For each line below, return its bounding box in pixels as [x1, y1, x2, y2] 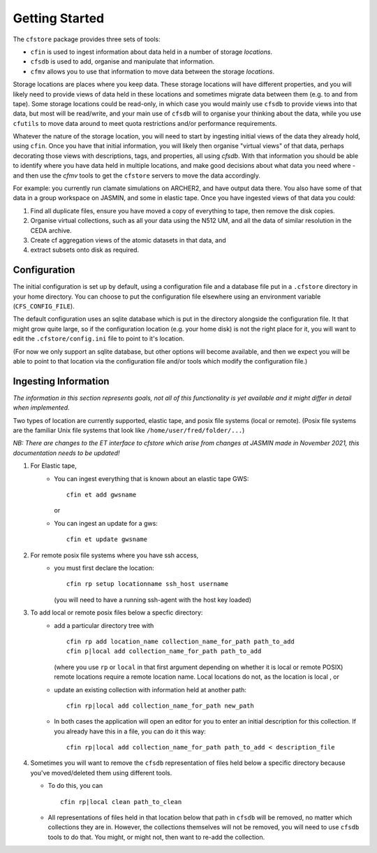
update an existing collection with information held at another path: [54, 685, 247, 694]
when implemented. [13, 403, 70, 412]
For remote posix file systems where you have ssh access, [30, 551, 199, 559]
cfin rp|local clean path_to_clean [60, 798, 182, 805]
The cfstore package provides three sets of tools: [13, 35, 161, 43]
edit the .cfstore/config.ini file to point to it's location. [13, 334, 185, 343]
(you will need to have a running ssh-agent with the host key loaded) [54, 595, 251, 604]
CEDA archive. [30, 226, 73, 234]
